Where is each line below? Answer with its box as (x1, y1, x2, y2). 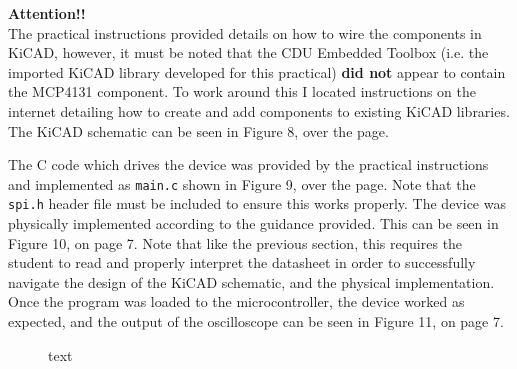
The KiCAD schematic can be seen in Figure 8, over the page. (8, 120, 389, 141)
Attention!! (8, 3, 86, 23)
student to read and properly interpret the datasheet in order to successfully (8, 252, 476, 273)
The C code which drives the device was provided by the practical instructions (8, 154, 489, 175)
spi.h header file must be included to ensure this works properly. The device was (8, 193, 506, 214)
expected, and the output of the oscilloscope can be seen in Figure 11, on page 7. (8, 311, 504, 332)
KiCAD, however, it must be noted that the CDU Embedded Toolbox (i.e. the (8, 42, 489, 63)
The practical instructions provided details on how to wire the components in (8, 22, 482, 43)
